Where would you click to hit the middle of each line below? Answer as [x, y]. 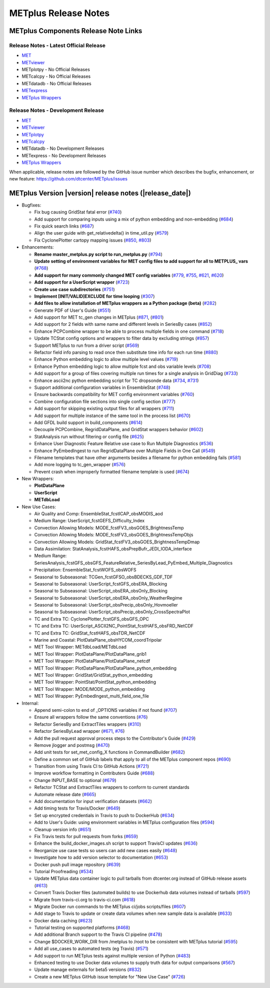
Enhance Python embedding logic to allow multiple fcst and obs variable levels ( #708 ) [123, 366]
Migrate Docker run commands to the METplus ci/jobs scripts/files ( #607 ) [110, 906]
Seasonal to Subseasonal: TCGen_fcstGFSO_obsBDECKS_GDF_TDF [103, 577]
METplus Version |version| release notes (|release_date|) [100, 193]
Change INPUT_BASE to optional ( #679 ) [75, 780]
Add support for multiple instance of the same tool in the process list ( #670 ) [112, 416]
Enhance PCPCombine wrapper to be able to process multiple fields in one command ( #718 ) [129, 331]
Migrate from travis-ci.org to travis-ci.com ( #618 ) [85, 899]
